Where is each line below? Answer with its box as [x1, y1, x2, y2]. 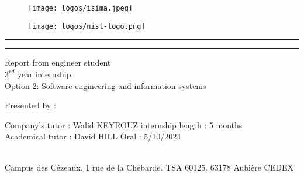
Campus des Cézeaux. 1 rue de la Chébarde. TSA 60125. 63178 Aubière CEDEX [5, 161, 293, 173]
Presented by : [5, 99, 56, 111]
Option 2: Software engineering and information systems [5, 79, 206, 91]
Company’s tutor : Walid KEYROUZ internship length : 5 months [5, 118, 243, 131]
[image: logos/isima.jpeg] [28, 4, 133, 12]
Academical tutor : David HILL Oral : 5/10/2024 [5, 130, 181, 142]
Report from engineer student [5, 56, 111, 69]
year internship [17, 67, 71, 80]
